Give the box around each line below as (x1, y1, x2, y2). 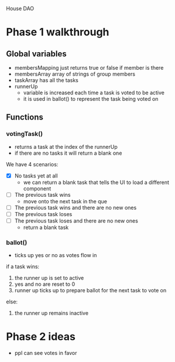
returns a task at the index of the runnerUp (14, 143, 118, 150)
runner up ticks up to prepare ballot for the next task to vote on (14, 287, 167, 294)
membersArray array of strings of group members (14, 70, 136, 77)
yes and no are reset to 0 (14, 281, 76, 288)
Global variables (6, 49, 67, 59)
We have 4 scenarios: (6, 160, 59, 168)
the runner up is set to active (14, 275, 84, 282)
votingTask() (6, 130, 43, 138)
